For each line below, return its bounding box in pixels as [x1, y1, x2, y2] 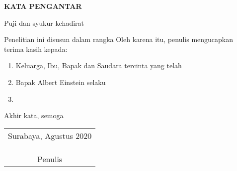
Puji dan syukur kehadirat [4, 17, 84, 28]
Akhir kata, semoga [4, 110, 64, 121]
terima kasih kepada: [4, 43, 68, 54]
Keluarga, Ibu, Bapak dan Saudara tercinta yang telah [15, 60, 182, 71]
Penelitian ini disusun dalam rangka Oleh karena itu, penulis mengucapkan [4, 34, 234, 44]
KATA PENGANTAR [4, 1, 82, 11]
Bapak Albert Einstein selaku [15, 77, 106, 87]
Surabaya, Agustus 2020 [8, 129, 92, 141]
